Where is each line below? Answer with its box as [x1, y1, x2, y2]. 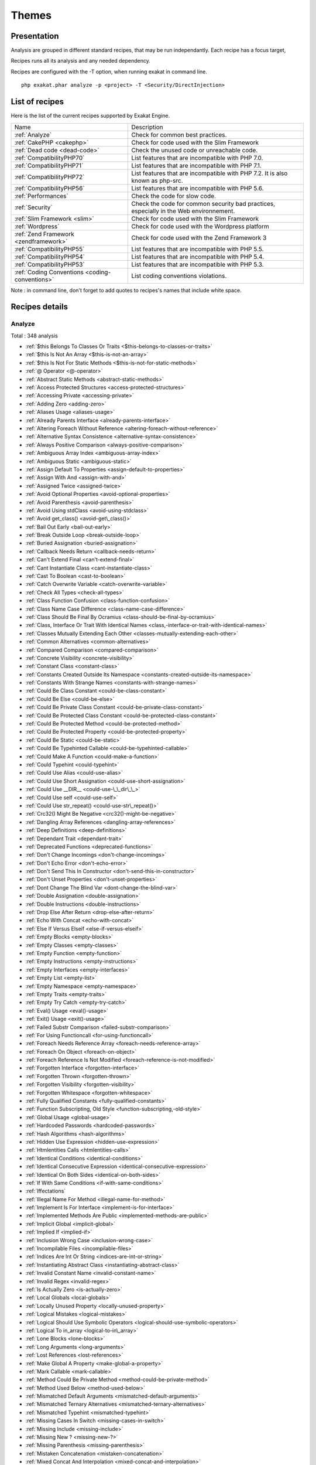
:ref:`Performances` [14, 192, 68, 200]
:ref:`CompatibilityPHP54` [14, 253, 85, 261]
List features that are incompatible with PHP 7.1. [131, 161, 262, 169]
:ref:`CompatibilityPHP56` [14, 184, 85, 192]
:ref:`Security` [14, 203, 53, 211]
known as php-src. [131, 176, 184, 185]
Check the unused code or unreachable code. [131, 146, 258, 154]
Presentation [11, 31, 59, 41]
